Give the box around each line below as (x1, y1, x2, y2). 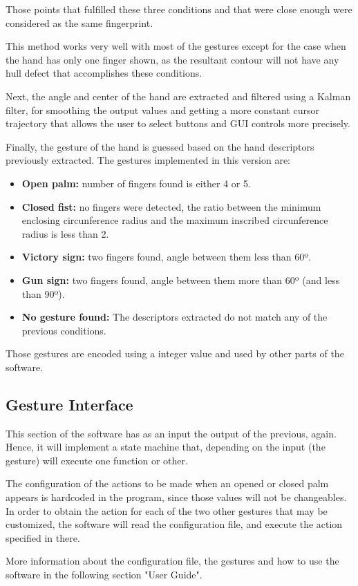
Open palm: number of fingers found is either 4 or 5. (21, 176, 251, 190)
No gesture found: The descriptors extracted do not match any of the (21, 310, 328, 324)
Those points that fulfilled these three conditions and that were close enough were (6, 2, 352, 16)
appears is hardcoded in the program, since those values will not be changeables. (6, 490, 347, 504)
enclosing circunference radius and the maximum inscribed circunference (21, 213, 328, 227)
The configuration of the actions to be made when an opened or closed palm (6, 476, 329, 491)
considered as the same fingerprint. (6, 15, 153, 30)
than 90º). (21, 286, 65, 301)
